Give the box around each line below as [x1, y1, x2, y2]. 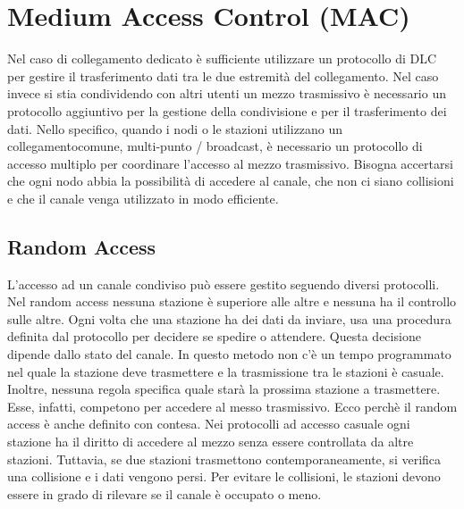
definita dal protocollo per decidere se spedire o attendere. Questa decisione [7, 327, 421, 346]
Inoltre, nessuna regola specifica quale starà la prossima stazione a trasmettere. [7, 380, 441, 398]
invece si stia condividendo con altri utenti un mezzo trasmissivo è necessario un [7, 84, 446, 103]
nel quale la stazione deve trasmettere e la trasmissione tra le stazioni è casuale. [7, 362, 444, 380]
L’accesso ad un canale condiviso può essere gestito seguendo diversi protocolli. [7, 274, 440, 293]
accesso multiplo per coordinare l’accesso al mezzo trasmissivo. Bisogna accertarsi [7, 154, 453, 172]
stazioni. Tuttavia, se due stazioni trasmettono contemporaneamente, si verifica [7, 449, 442, 468]
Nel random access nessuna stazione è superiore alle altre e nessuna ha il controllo [7, 292, 457, 311]
